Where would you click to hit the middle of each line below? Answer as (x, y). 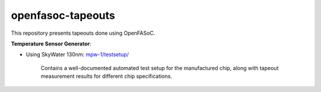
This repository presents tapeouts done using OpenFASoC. (83, 33)
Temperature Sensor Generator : (51, 44)
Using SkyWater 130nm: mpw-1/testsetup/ (77, 55)
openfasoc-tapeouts (63, 15)
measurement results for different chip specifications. (106, 76)
